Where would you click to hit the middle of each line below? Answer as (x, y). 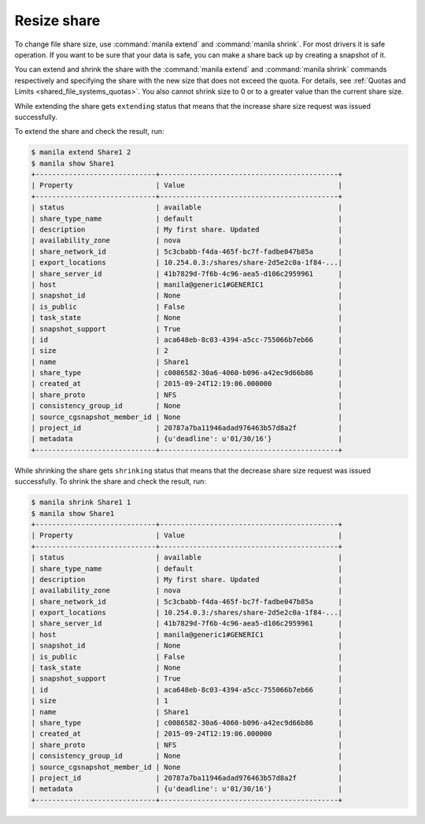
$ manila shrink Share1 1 (81, 503)
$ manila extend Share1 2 (81, 152)
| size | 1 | (187, 701)
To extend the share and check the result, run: (89, 132)
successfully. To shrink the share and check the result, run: (110, 481)
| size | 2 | (187, 351)
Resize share (57, 20)
